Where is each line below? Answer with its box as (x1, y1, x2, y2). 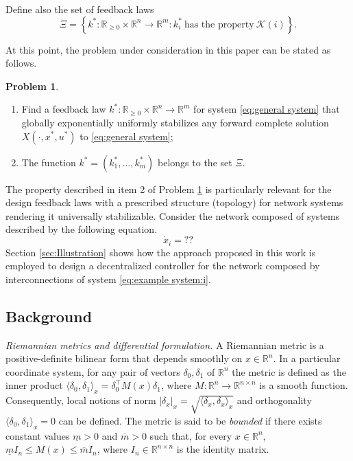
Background (5, 305, 93, 326)
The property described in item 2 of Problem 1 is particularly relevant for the (5, 181, 332, 196)
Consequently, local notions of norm (5, 393, 156, 407)
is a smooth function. (259, 378, 348, 392)
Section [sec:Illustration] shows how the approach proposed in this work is (5, 245, 316, 259)
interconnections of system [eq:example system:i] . (5, 271, 211, 286)
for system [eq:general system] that (193, 102, 340, 116)
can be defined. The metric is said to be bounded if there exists (58, 413, 322, 427)
